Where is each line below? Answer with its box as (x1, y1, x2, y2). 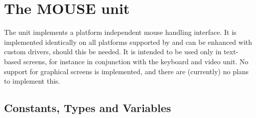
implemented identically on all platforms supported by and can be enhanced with (4, 36, 253, 47)
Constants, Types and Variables (4, 100, 171, 116)
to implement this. (4, 76, 60, 86)
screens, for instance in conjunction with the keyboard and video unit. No (23, 56, 249, 66)
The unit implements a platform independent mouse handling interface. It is (4, 27, 237, 37)
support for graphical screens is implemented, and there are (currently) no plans (4, 66, 249, 76)
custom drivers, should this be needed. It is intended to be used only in (4, 46, 222, 57)
